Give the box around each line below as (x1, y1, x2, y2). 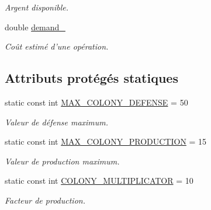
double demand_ (5, 20, 65, 33)
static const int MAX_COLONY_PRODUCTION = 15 (5, 135, 207, 148)
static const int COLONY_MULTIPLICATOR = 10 (5, 174, 193, 187)
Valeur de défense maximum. (5, 116, 109, 128)
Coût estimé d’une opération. (5, 40, 109, 52)
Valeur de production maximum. (5, 155, 120, 167)
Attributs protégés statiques (5, 69, 178, 87)
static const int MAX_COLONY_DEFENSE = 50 (5, 96, 188, 108)
